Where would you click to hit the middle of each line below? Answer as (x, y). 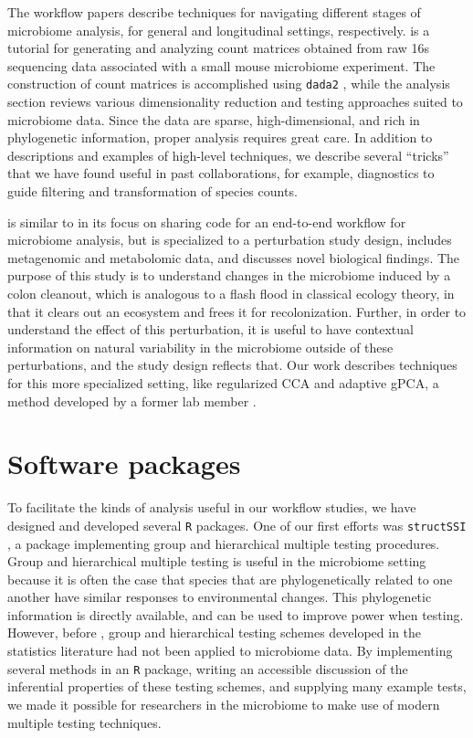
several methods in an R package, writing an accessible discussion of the (208, 668)
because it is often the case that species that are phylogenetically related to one (230, 579)
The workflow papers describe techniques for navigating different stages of (214, 12)
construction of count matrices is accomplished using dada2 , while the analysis (229, 84)
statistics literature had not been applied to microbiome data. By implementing (230, 651)
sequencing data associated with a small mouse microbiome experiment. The (221, 65)
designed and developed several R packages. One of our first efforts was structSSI (237, 525)
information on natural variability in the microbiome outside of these (200, 347)
